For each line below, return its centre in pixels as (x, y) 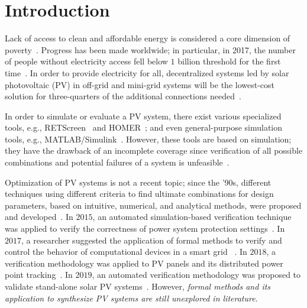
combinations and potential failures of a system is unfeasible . (117, 162)
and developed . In (39, 217)
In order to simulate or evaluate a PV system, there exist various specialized (143, 116)
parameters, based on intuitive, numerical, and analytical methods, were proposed (153, 205)
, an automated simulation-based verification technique (192, 217)
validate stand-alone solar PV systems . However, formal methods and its (138, 286)
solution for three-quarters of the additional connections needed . (123, 96)
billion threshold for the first (229, 61)
